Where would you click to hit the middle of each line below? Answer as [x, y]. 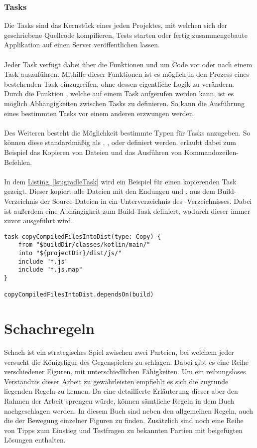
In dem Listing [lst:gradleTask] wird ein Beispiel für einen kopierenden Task [120, 181]
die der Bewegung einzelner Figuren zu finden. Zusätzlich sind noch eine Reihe [124, 420]
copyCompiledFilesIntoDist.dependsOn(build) [79, 295]
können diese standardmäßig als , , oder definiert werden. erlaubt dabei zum [120, 142]
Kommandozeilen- [211, 152]
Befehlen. [18, 162]
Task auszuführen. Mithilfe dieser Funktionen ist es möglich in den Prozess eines [127, 74]
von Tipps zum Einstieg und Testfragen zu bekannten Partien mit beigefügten [124, 430]
